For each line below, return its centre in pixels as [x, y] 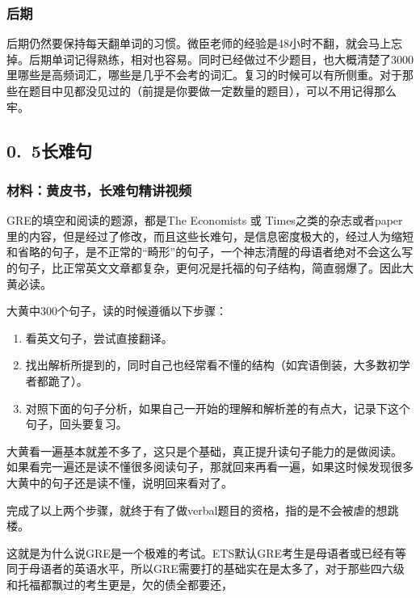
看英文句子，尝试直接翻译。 [99, 337]
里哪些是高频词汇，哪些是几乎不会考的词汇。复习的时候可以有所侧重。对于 [204, 75]
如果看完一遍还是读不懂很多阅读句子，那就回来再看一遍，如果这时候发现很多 [210, 467]
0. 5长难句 [49, 150]
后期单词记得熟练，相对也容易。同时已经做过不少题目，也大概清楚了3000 [221, 59]
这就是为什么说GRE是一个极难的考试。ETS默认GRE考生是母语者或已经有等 [207, 552]
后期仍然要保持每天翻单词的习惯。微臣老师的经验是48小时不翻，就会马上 [199, 43]
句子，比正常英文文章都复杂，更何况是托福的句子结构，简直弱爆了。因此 [210, 267]
